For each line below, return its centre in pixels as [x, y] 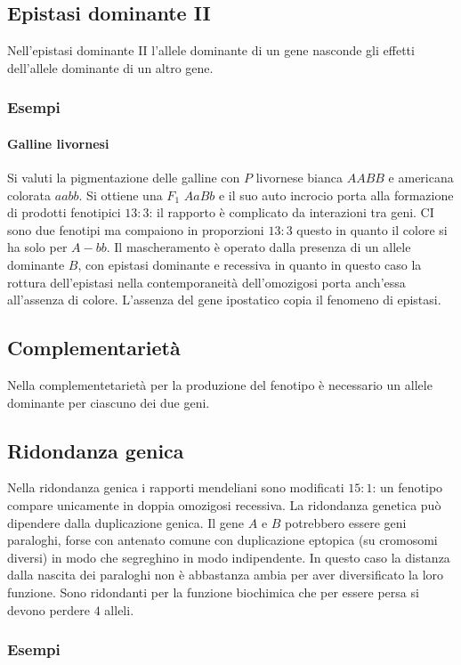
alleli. [119, 609]
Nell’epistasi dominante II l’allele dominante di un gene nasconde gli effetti [211, 50]
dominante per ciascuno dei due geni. [109, 402]
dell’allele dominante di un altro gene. [110, 67]
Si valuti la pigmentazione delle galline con [124, 178]
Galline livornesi [58, 143]
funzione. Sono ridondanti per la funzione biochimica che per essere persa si [213, 592]
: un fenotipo [408, 487]
